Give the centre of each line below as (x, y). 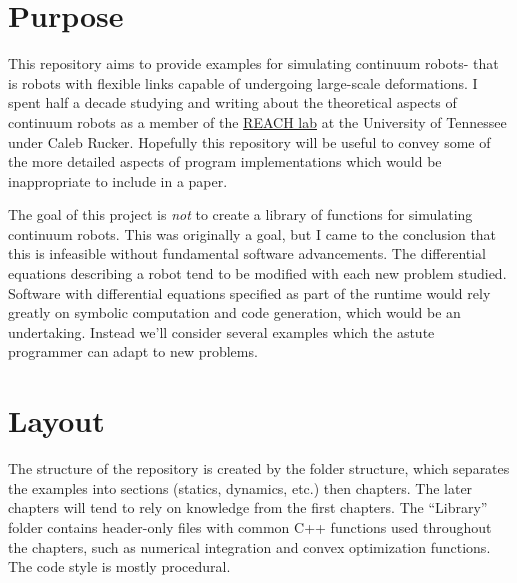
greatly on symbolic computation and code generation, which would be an (234, 312)
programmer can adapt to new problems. (133, 351)
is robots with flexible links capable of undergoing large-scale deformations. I (243, 82)
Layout (56, 420)
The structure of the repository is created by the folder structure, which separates (259, 468)
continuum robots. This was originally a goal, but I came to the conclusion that (252, 233)
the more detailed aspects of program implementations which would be (225, 161)
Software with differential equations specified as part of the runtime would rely (249, 292)
